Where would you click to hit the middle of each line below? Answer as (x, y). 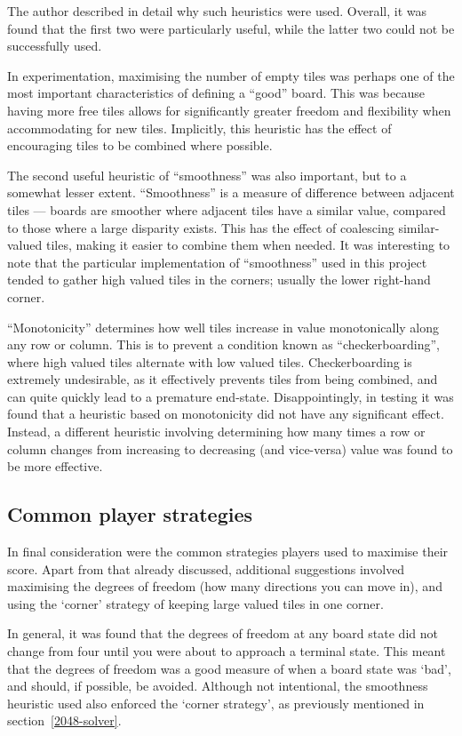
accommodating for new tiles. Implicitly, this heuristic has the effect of (199, 128)
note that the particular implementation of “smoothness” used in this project (217, 262)
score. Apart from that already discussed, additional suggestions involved (206, 568)
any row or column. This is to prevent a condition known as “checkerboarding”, (223, 344)
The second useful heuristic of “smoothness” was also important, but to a (207, 175)
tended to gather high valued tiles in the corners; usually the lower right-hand (219, 280)
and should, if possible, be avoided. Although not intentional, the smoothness (218, 686)
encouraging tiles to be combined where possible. (140, 145)
